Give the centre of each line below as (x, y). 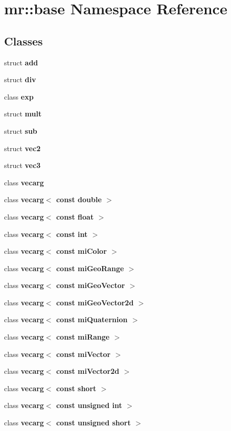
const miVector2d (88, 371)
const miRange (83, 337)
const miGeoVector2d (95, 302)
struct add (21, 62)
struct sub (21, 130)
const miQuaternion (92, 319)
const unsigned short (93, 423)
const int (72, 234)
